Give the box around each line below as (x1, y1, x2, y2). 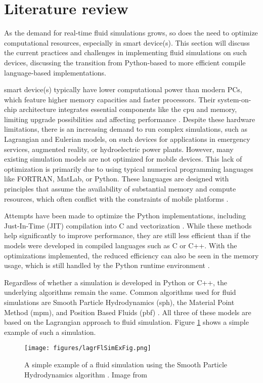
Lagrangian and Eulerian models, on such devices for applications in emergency (4, 134, 250, 144)
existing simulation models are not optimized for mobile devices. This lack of (4, 154, 242, 164)
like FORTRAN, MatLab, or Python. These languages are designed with (4, 173, 229, 184)
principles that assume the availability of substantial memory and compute (4, 183, 236, 194)
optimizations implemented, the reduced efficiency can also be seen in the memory (4, 250, 259, 260)
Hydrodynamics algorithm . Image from (24, 369, 147, 379)
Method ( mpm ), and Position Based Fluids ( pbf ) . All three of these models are (4, 307, 251, 317)
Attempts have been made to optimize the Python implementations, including (4, 210, 246, 221)
